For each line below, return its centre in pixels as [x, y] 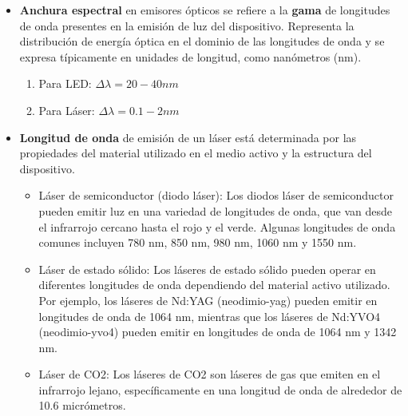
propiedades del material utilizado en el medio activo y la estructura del [196, 153]
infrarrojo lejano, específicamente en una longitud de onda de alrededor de [220, 389]
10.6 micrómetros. [82, 405]
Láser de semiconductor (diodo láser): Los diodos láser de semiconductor [216, 195]
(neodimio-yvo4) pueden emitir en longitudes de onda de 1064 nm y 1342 [218, 332]
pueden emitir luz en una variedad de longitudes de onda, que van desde [216, 210]
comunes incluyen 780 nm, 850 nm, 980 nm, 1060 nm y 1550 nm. [198, 242]
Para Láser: [67, 110]
